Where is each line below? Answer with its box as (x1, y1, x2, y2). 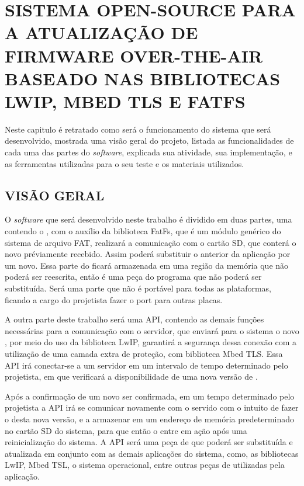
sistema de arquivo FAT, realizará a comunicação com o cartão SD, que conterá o (5, 236, 296, 248)
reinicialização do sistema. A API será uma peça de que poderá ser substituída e (5, 436, 293, 448)
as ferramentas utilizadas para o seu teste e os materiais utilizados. (5, 157, 244, 169)
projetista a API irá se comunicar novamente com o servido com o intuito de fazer (5, 401, 299, 414)
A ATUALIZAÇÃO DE (5, 20, 198, 44)
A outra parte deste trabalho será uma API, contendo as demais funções (5, 313, 264, 325)
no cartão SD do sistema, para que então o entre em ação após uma (5, 424, 247, 436)
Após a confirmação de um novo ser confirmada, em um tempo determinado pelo (5, 390, 295, 402)
